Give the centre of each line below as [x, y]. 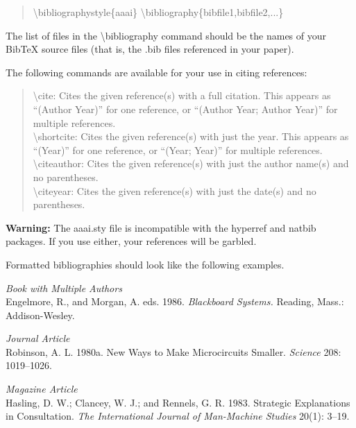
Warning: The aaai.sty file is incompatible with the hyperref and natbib [161, 227]
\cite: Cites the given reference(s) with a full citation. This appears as [182, 95]
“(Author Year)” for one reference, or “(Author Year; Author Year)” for [185, 109]
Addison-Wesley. [40, 315]
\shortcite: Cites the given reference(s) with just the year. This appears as [191, 136]
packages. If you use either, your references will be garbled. [131, 241]
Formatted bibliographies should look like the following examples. [145, 264]
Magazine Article [42, 389]
